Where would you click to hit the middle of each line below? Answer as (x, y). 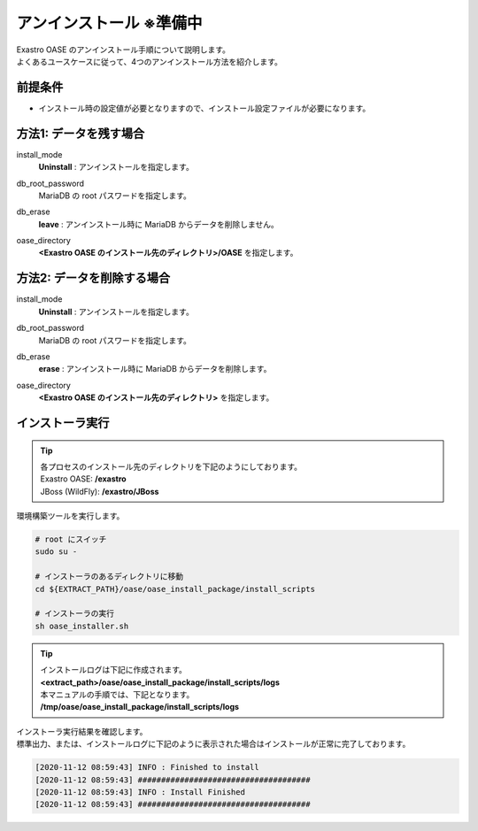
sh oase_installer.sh (82, 626)
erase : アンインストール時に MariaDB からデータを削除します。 (155, 369)
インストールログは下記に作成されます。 (114, 670)
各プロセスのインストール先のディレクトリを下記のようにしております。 (171, 466)
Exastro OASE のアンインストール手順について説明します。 (123, 50)
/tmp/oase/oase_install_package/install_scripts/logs (139, 707)
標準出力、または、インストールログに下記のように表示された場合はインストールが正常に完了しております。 (213, 744)
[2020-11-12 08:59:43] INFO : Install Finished (140, 792)
